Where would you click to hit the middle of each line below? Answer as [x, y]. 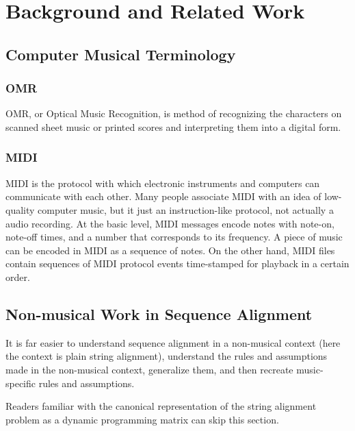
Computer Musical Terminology [121, 54]
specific [21, 383]
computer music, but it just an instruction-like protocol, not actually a [186, 209]
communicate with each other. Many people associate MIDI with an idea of [163, 196]
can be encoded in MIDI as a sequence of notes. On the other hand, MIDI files [170, 250]
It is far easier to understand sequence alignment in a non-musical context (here [173, 342]
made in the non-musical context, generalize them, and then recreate [149, 369]
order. [18, 276]
